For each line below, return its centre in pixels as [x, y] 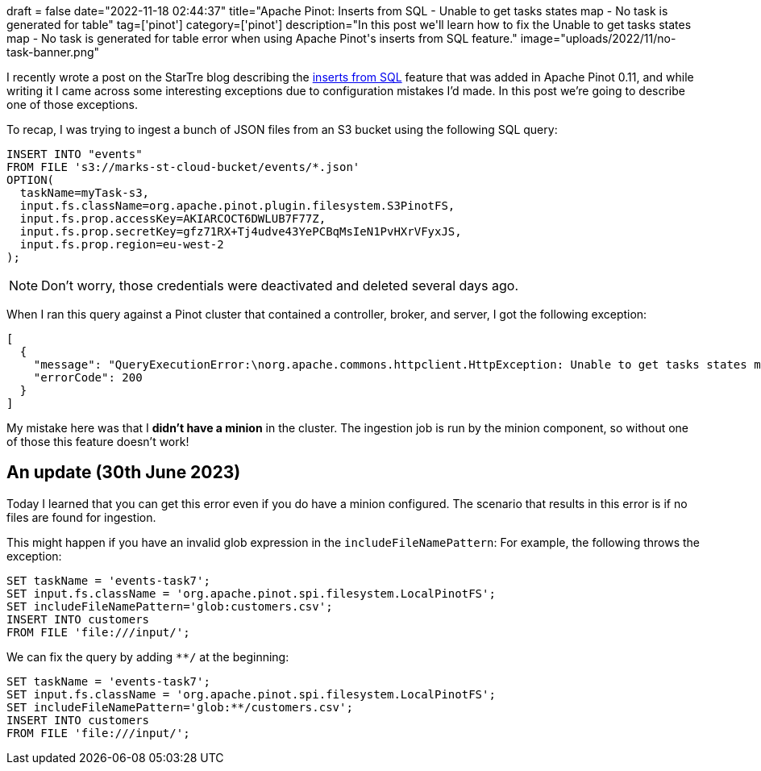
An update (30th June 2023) [124, 473]
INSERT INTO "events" [75, 154]
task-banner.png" [53, 52]
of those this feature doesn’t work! [98, 442]
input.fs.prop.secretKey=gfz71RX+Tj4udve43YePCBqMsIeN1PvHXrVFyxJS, [241, 231]
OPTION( [31, 180]
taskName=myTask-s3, [85, 193]
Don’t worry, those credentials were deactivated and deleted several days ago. [280, 285]
